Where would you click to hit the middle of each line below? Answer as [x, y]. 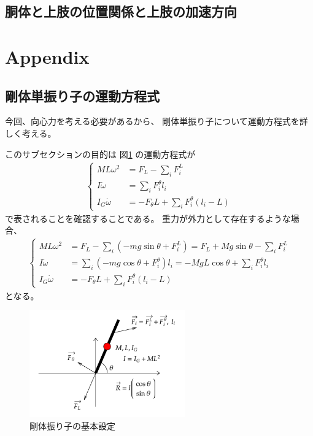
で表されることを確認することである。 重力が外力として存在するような [148, 218]
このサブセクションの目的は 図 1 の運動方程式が [100, 154]
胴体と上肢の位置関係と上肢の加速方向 [121, 11]
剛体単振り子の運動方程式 [82, 95]
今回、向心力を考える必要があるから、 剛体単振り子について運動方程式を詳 [156, 121]
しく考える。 [31, 133]
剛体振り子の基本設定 [72, 426]
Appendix [47, 56]
